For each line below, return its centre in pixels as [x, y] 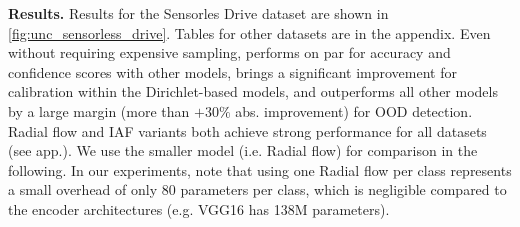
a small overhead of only [83, 189]
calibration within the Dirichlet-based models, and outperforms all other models [253, 91]
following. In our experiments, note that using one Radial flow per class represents [260, 169]
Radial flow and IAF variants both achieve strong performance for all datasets [247, 130]
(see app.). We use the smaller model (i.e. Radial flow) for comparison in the [243, 150]
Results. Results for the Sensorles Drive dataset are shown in [198, 13]
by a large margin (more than [99, 110]
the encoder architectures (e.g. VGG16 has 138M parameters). [199, 208]
